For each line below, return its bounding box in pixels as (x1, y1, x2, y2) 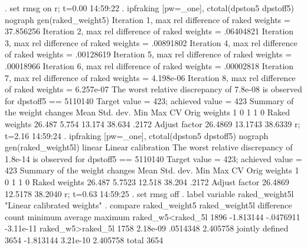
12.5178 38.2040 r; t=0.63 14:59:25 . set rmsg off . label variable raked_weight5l (5, 187, 294, 199)
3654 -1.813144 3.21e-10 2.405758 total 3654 (5, 233, 164, 246)
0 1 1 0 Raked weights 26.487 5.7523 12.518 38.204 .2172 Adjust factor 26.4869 (5, 175, 289, 188)
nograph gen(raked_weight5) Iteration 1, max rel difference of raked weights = (5, 13, 290, 25)
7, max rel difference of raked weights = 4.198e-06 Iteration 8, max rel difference (5, 71, 296, 83)
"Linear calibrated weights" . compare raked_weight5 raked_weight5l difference (5, 199, 292, 211)
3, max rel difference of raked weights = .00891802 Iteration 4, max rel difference (5, 36, 298, 49)
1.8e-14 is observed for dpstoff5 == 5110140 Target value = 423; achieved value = (5, 152, 302, 165)
